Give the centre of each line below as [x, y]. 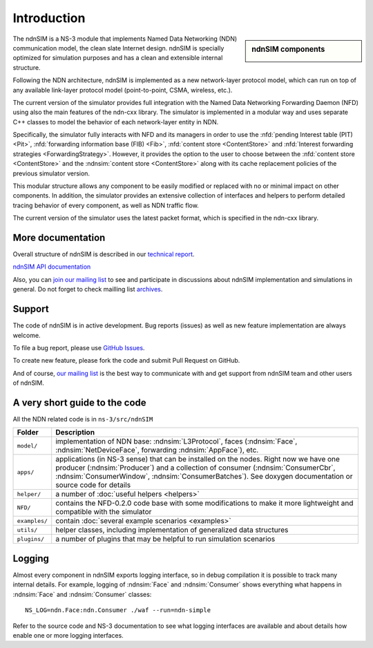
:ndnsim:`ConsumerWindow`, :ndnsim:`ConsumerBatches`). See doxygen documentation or [204, 477]
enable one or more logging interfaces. [68, 635]
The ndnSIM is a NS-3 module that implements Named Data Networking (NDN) [125, 39]
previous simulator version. [51, 173]
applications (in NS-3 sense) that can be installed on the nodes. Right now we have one [198, 459]
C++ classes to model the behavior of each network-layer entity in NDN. [116, 122]
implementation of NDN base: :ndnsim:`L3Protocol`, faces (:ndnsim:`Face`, [176, 441]
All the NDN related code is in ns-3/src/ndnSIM [83, 419]
